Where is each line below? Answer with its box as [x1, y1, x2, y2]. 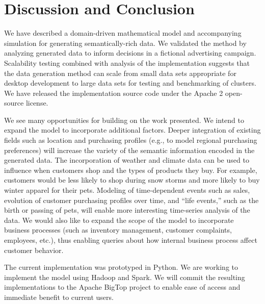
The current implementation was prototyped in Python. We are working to [4, 262, 238, 272]
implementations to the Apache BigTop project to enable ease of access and [4, 282, 241, 292]
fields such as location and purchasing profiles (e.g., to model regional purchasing [4, 135, 257, 145]
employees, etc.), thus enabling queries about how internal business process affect [4, 235, 257, 245]
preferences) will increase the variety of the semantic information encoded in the [4, 144, 255, 155]
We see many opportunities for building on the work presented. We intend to [4, 114, 244, 125]
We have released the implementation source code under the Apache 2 [4, 87, 223, 98]
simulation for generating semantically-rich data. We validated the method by [4, 37, 247, 48]
